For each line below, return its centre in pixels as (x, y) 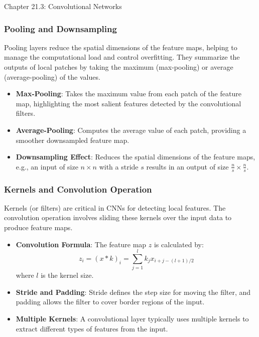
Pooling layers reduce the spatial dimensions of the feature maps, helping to (121, 47)
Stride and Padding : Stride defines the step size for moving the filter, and (133, 292)
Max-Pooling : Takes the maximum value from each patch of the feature (128, 94)
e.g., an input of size (47, 166)
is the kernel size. (67, 275)
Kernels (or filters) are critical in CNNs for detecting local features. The (115, 207)
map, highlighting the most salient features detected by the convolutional (128, 103)
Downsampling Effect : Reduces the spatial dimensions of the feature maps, (136, 157)
